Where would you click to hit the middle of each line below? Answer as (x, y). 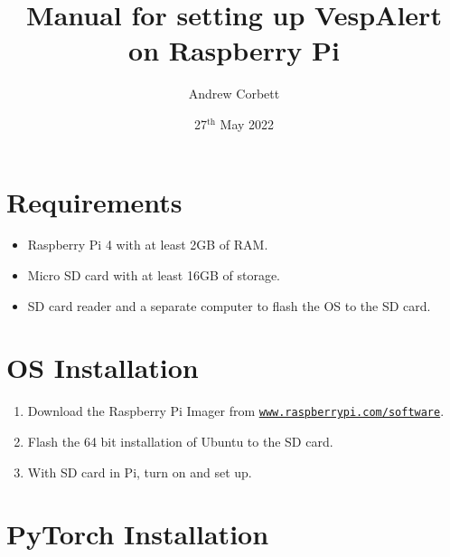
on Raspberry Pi (234, 50)
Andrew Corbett (234, 94)
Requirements (94, 201)
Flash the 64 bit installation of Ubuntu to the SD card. (180, 441)
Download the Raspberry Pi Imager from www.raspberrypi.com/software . (236, 411)
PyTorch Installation (138, 534)
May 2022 (247, 123)
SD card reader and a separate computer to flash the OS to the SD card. (229, 305)
